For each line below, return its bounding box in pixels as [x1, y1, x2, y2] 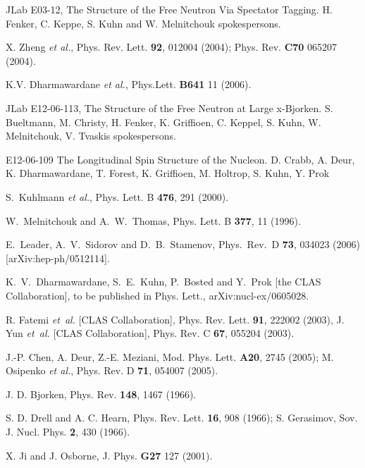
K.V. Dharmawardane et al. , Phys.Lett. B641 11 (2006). [6, 77, 252, 92]
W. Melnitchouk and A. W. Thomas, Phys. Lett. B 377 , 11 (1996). [6, 213, 301, 228]
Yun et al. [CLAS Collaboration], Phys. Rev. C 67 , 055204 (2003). [6, 326, 295, 340]
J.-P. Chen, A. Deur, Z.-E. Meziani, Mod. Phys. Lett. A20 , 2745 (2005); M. [6, 349, 334, 364]
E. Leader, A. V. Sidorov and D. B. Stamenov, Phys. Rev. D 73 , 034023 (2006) [6, 237, 361, 252]
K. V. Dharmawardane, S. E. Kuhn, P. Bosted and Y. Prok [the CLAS [6, 274, 321, 289]
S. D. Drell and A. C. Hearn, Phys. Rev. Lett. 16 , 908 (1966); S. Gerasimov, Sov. [6, 410, 358, 425]
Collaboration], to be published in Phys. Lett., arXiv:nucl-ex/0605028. [6, 288, 309, 302]
